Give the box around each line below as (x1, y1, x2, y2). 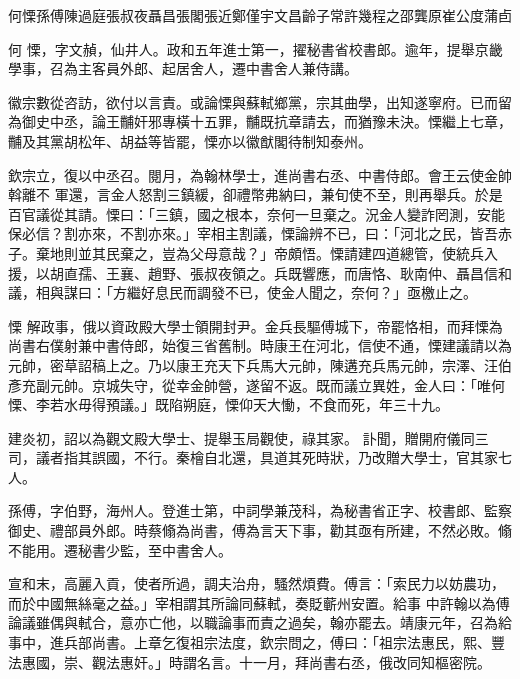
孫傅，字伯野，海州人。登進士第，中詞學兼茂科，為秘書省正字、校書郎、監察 (8, 500, 512, 521)
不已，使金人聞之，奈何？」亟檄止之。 (224, 282, 477, 303)
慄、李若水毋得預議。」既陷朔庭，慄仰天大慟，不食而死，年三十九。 (8, 394, 449, 415)
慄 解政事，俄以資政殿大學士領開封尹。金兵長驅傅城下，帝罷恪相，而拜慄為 (8, 315, 503, 336)
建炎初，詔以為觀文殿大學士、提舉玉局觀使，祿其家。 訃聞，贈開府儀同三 (8, 427, 489, 448)
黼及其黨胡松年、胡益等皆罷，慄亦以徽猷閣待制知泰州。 (8, 130, 372, 151)
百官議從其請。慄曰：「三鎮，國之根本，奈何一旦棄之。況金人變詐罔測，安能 (8, 203, 505, 224)
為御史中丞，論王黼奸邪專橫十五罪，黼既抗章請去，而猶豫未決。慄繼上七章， (8, 111, 512, 132)
